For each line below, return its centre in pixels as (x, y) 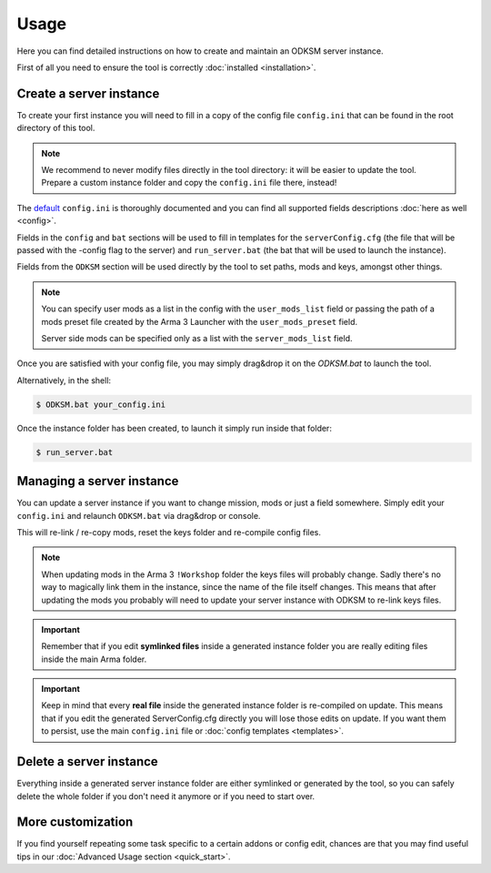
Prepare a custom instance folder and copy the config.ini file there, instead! (189, 183)
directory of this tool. (56, 128)
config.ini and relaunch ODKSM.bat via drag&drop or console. (139, 515)
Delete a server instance (87, 761)
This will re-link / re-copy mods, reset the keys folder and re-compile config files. (169, 532)
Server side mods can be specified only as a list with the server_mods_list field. (197, 338)
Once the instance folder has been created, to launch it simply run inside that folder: (174, 428)
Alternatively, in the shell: (64, 380)
